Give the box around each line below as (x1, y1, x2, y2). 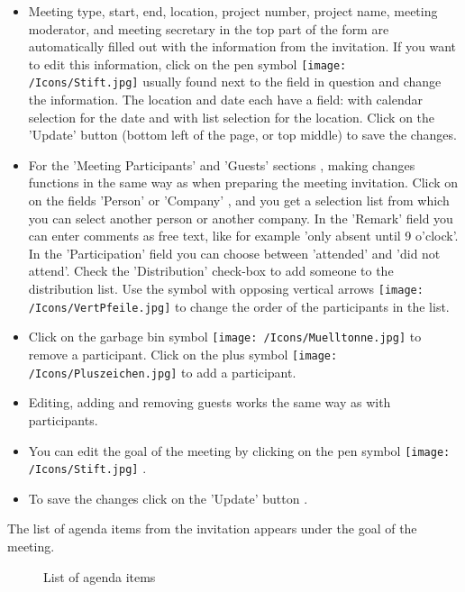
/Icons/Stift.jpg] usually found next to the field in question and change (28, 72, 442, 91)
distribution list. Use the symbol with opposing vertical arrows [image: (28, 279, 424, 298)
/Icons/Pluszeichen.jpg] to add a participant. (28, 362, 296, 381)
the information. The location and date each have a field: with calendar (28, 90, 424, 109)
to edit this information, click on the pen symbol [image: (28, 54, 347, 73)
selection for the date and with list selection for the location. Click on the (28, 107, 435, 126)
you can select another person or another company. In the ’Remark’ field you (28, 208, 453, 227)
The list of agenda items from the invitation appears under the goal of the (7, 519, 417, 538)
